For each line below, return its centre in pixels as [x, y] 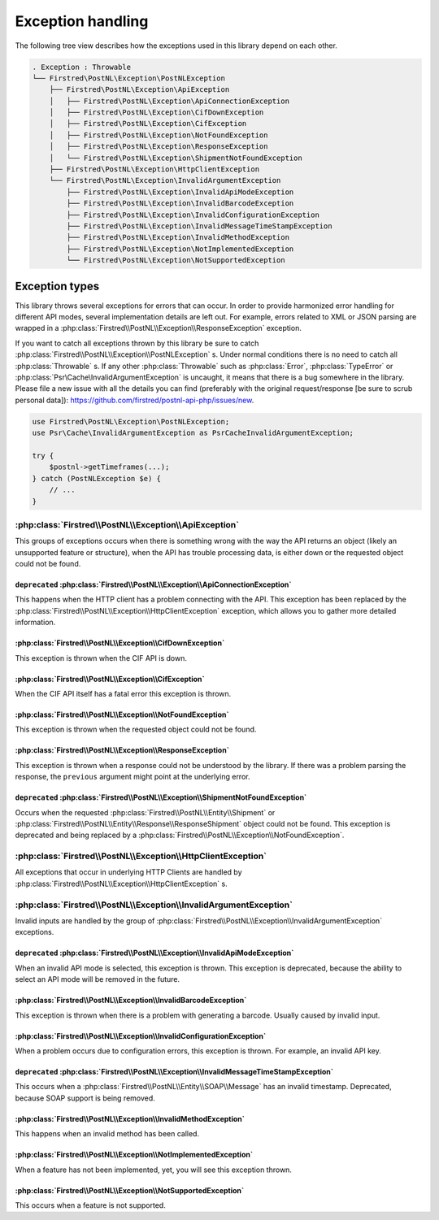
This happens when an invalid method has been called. [107, 1134]
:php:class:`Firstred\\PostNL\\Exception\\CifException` [110, 679]
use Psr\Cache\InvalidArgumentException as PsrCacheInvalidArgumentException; [193, 433]
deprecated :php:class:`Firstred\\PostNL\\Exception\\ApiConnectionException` [153, 584]
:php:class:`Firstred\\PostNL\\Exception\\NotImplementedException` [134, 1155]
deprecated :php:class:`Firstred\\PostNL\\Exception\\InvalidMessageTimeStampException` [174, 1071]
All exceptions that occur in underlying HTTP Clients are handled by [129, 872]
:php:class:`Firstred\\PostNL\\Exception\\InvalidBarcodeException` [131, 1001]
